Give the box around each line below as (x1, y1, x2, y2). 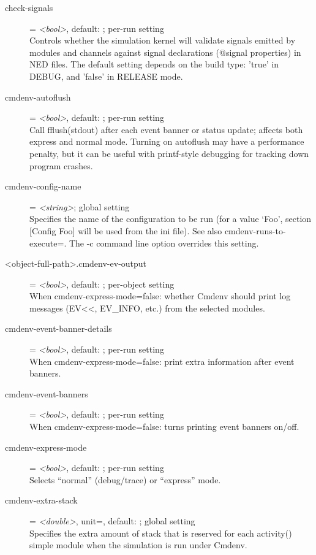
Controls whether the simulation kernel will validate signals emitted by (29, 34, 296, 47)
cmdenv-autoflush (5, 90, 71, 103)
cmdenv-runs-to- (224, 224, 286, 237)
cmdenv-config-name (5, 180, 81, 193)
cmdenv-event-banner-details (5, 322, 112, 335)
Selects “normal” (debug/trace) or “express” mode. (29, 473, 221, 486)
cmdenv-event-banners (5, 387, 88, 400)
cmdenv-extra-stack (5, 494, 78, 507)
